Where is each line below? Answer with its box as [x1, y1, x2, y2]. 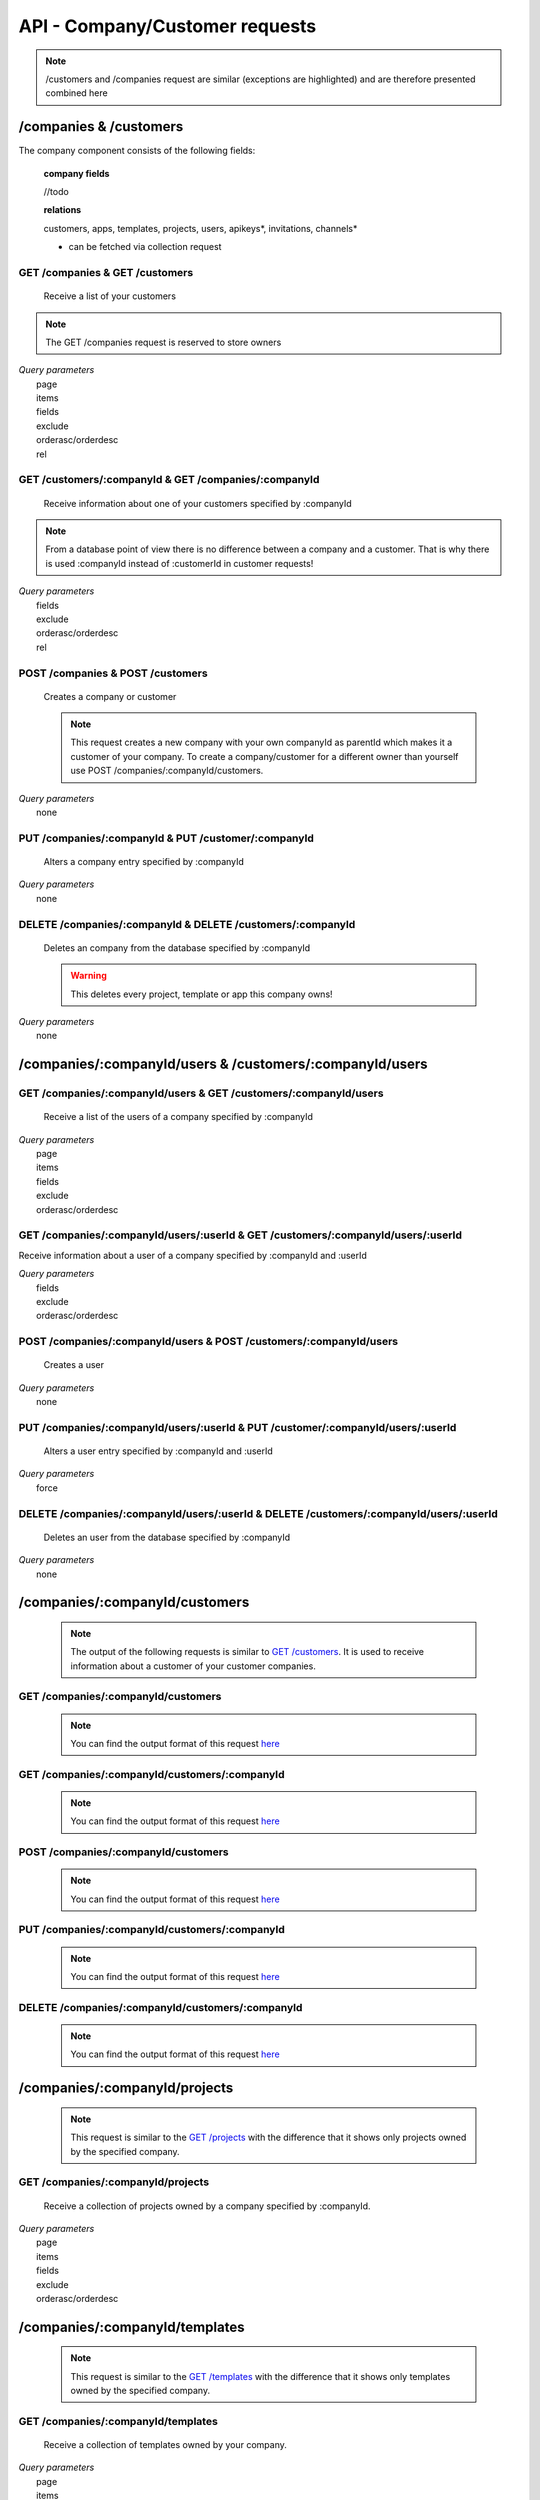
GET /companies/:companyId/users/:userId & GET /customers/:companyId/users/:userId [18, 1228, 463, 1242]
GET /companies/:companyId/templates [18, 2414, 219, 2428]
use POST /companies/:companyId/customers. [70, 765, 264, 777]
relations [43, 204, 82, 216]
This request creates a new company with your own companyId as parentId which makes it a [70, 736, 453, 749]
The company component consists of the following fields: [18, 145, 256, 157]
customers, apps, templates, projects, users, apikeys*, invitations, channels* [43, 222, 358, 234]
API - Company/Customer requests [18, 15, 317, 37]
